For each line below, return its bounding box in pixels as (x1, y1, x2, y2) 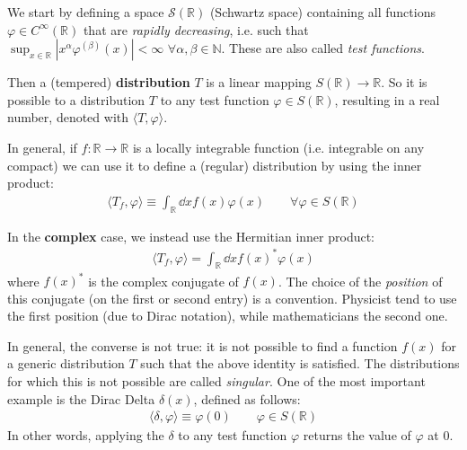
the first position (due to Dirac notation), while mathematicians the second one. (7, 306, 448, 325)
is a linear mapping (206, 73, 312, 92)
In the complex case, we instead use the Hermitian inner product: (7, 226, 375, 245)
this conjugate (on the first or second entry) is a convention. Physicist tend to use (7, 288, 457, 307)
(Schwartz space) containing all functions (209, 3, 436, 21)
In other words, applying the (7, 426, 164, 445)
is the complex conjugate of (88, 271, 239, 289)
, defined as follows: (193, 389, 301, 408)
